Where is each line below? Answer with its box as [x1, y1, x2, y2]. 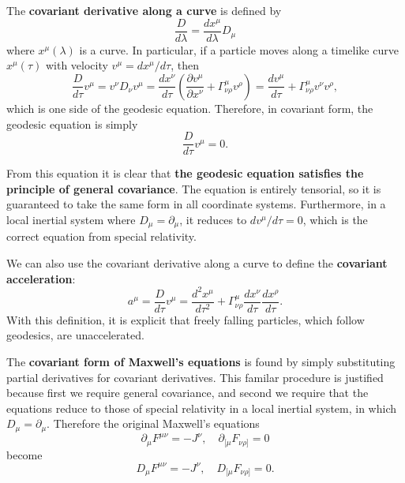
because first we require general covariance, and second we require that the [6, 384, 369, 401]
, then [171, 57, 199, 73]
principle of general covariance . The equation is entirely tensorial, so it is [6, 180, 381, 197]
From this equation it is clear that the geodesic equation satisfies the [6, 165, 364, 182]
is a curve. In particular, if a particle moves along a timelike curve [79, 41, 399, 58]
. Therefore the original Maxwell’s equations [47, 415, 260, 432]
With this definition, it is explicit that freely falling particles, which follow [6, 311, 365, 328]
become [6, 446, 43, 462]
